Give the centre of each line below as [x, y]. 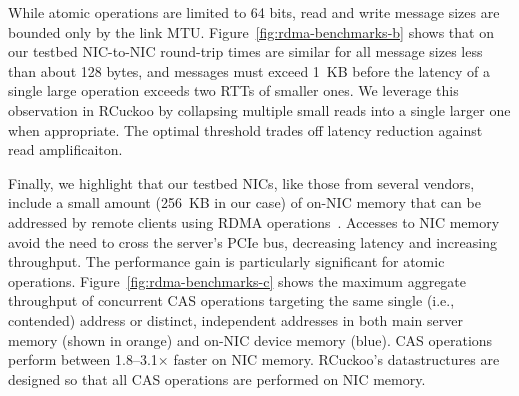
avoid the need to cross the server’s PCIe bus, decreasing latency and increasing [252, 241]
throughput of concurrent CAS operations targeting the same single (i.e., [231, 300]
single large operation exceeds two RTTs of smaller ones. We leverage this [233, 90]
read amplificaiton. [65, 149]
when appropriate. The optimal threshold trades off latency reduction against [245, 129]
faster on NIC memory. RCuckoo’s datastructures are [336, 359]
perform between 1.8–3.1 [83, 359]
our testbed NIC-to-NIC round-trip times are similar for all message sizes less [245, 51]
